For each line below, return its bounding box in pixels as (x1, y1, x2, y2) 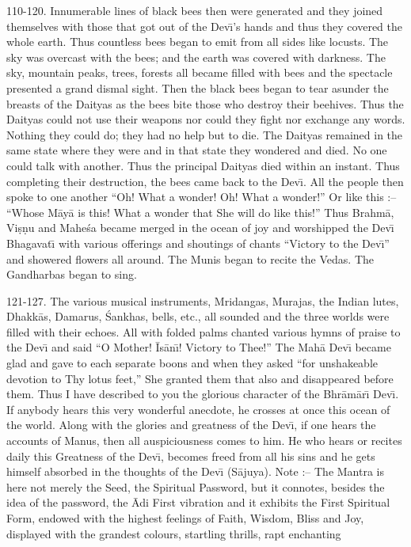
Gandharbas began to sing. (6, 266, 137, 283)
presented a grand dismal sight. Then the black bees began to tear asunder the (6, 79, 389, 96)
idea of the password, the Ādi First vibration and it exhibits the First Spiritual (6, 494, 390, 511)
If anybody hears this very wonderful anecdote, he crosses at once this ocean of (6, 401, 390, 417)
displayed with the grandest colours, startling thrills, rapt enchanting (6, 525, 341, 541)
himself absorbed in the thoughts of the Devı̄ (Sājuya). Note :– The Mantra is (6, 463, 384, 480)
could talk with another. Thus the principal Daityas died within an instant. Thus (6, 157, 400, 173)
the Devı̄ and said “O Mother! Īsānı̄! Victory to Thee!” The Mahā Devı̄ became (6, 339, 391, 355)
